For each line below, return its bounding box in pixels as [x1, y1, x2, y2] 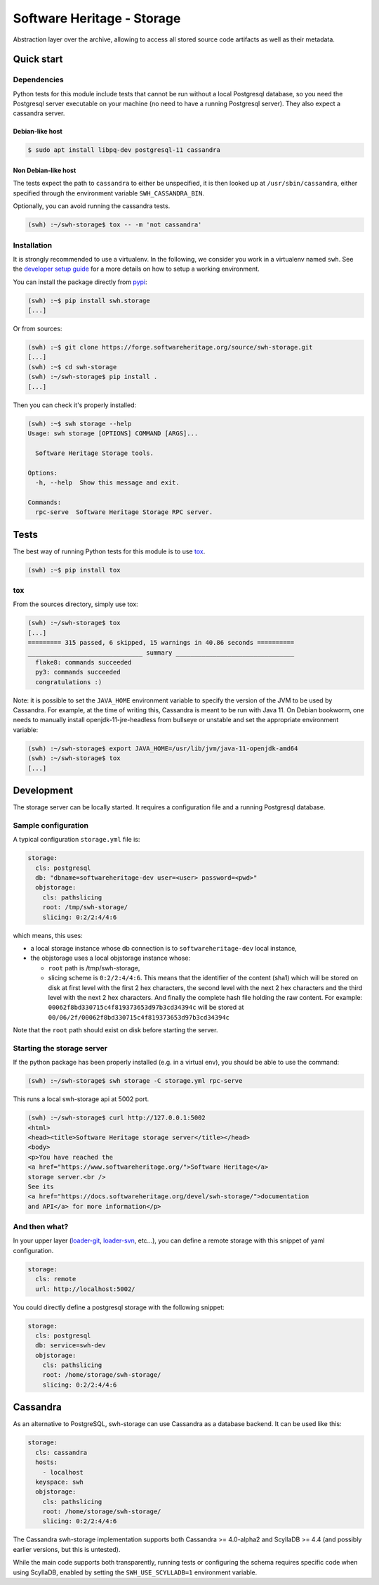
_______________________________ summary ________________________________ [27, 648, 295, 657]
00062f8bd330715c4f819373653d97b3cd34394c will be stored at [48, 1003, 244, 1012]
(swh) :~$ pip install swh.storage [27, 296, 150, 304]
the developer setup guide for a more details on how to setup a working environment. [13, 264, 260, 274]
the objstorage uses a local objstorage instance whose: [30, 954, 191, 963]
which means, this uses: [13, 931, 84, 939]
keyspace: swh [35, 1477, 84, 1486]
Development [13, 785, 74, 796]
